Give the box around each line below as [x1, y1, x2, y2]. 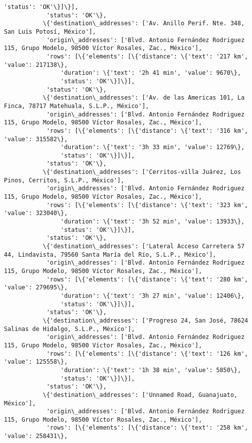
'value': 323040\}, [4, 210, 68, 217]
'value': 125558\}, [4, 358, 68, 366]
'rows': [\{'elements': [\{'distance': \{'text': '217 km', [46, 53, 248, 60]
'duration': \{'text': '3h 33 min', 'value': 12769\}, [60, 144, 245, 151]
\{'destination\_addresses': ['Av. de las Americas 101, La [42, 94, 245, 102]
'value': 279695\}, [4, 284, 68, 291]
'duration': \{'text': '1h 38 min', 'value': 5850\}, [60, 366, 241, 374]
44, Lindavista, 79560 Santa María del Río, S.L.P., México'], [4, 251, 216, 258]
